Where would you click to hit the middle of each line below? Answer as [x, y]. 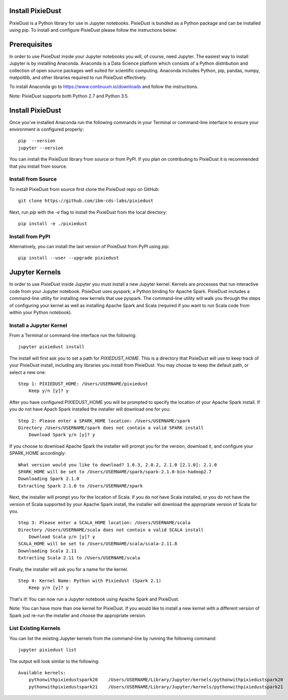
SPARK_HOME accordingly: [38, 453]
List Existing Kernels [35, 628]
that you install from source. [38, 166]
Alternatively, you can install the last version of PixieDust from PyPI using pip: [89, 247]
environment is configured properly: [46, 129]
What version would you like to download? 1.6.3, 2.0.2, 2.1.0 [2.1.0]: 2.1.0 [118, 465]
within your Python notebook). [41, 312]
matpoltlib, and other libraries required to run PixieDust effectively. [78, 77]
